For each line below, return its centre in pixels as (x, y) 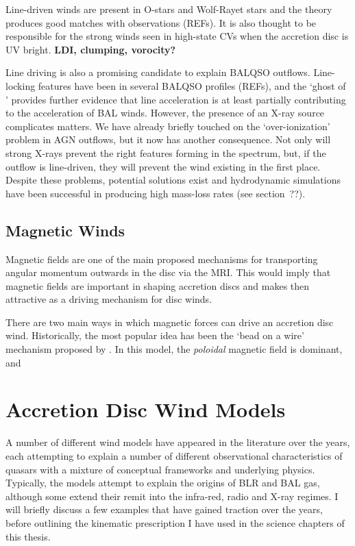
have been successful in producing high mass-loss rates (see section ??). (156, 193)
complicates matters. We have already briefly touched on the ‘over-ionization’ (168, 126)
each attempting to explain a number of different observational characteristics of (174, 455)
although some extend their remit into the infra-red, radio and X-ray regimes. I (172, 496)
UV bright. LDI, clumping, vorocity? (91, 49)
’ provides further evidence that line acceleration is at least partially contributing (176, 99)
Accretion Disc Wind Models (146, 409)
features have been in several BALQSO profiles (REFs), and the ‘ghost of (192, 85)
